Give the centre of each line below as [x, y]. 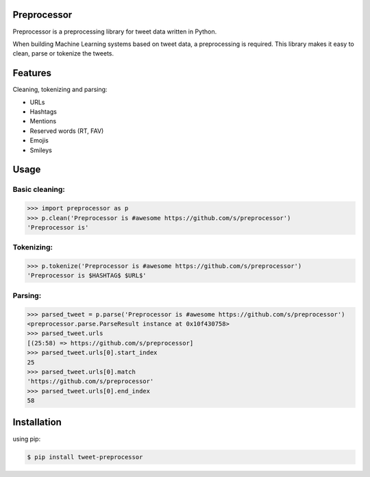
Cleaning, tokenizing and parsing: [60, 90]
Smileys [41, 150]
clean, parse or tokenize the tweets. [63, 53]
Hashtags [44, 111]
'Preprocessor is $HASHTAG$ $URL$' [87, 276]
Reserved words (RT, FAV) [67, 131]
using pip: [27, 439]
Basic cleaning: [39, 190]
